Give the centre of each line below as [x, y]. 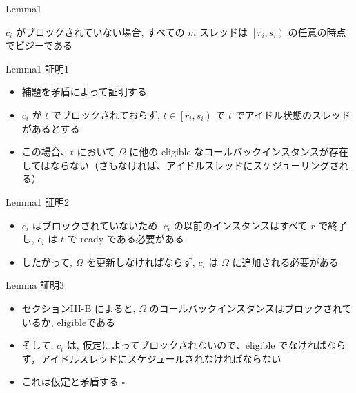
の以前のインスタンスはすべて [240, 225]
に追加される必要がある [285, 261]
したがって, [47, 261]
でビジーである [39, 45]
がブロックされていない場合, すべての [100, 31]
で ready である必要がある [126, 239]
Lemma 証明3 [35, 285]
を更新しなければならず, [141, 261]
